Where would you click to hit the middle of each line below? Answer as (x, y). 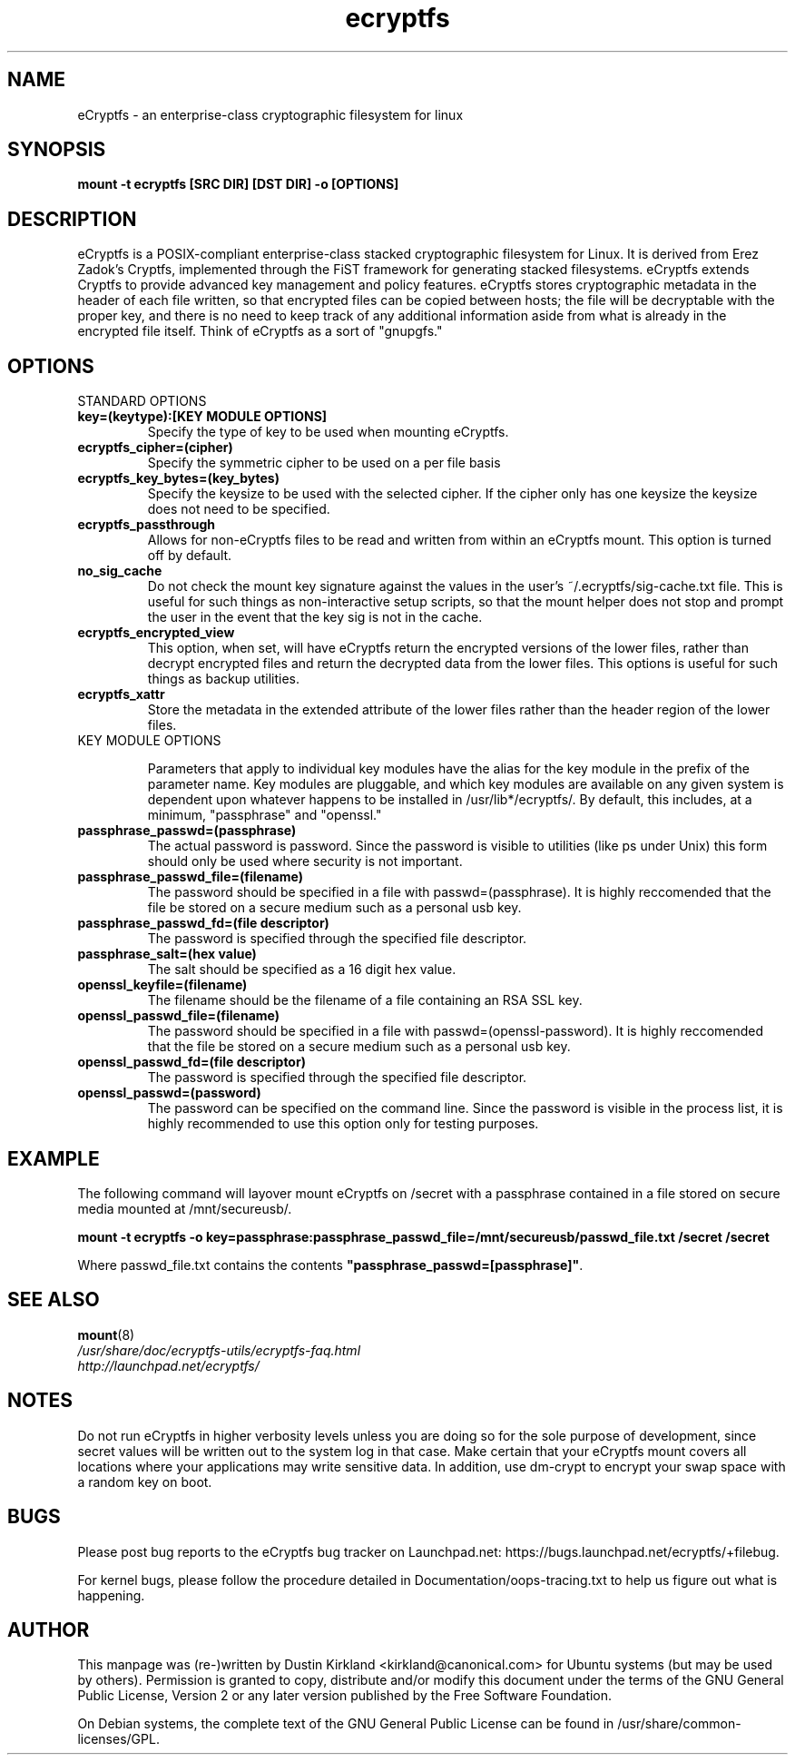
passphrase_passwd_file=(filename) (190, 877)
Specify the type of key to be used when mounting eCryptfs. (328, 432)
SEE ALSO (54, 1300)
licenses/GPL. (118, 1739)
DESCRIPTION (72, 219)
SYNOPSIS (57, 150)
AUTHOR (49, 1629)
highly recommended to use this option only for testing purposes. (343, 1124)
